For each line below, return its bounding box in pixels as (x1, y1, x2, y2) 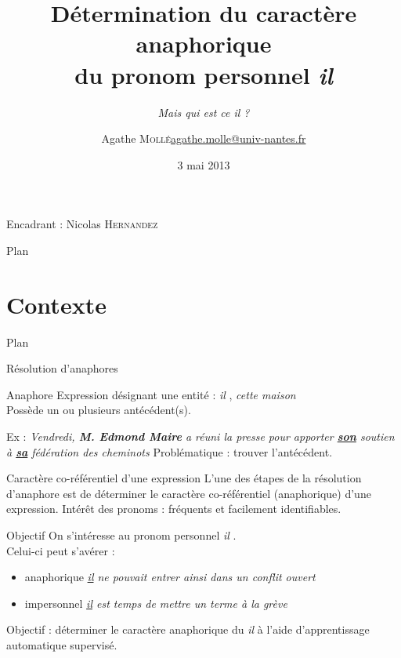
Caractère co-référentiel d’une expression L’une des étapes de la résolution (6, 470, 362, 486)
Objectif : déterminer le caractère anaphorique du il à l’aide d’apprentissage (6, 621, 370, 638)
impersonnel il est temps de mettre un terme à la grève (24, 594, 287, 611)
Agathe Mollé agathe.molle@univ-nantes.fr (101, 130, 306, 147)
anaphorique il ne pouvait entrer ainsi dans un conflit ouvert (24, 569, 316, 585)
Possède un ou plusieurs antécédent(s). (6, 402, 191, 418)
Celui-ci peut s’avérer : (6, 542, 115, 558)
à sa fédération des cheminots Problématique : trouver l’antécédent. (6, 443, 333, 460)
